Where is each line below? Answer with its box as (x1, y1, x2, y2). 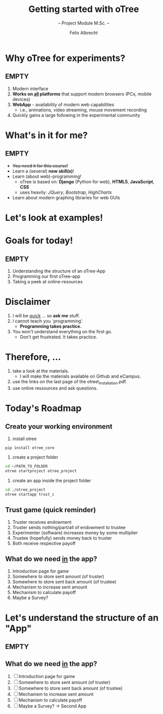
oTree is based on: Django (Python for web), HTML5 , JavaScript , (19, 178, 155, 184)
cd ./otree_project (5, 487, 46, 493)
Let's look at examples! (5, 212, 103, 223)
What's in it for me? (5, 129, 88, 141)
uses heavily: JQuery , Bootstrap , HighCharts (19, 189, 112, 195)
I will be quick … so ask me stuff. (12, 312, 80, 318)
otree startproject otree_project (5, 469, 77, 474)
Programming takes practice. (19, 323, 82, 329)
